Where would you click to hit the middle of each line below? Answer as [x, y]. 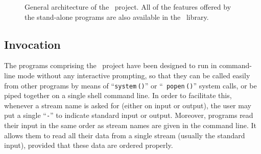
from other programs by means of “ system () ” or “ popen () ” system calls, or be [130, 85]
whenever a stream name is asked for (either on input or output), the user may [128, 105]
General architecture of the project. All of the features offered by [128, 7]
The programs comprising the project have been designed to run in [111, 65]
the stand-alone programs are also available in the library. [117, 17]
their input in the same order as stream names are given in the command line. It [130, 125]
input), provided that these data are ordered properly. [89, 145]
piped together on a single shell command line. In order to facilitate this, [118, 95]
